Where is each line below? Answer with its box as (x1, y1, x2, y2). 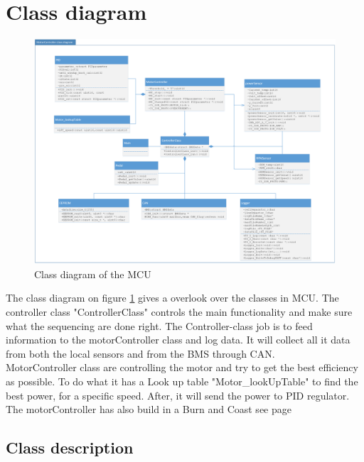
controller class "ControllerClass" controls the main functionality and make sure (6, 304, 353, 319)
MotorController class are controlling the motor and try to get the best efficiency (6, 360, 358, 375)
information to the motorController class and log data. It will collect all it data (6, 332, 350, 347)
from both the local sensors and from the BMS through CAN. (6, 346, 275, 361)
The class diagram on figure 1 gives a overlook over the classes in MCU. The (6, 290, 339, 305)
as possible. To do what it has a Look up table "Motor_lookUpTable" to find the (6, 374, 358, 389)
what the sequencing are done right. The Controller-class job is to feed (6, 318, 313, 333)
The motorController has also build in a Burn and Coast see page (6, 402, 291, 417)
